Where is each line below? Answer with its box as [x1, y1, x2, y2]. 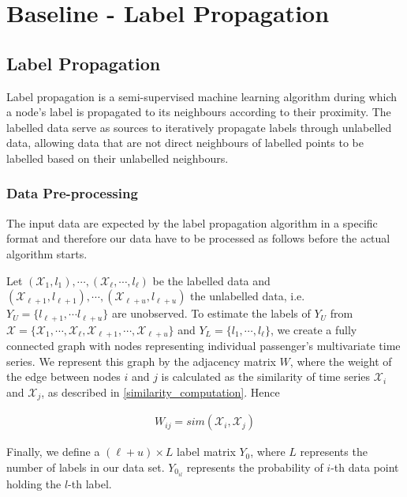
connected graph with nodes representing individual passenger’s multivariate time [6, 337, 401, 354]
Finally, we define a [6, 443, 100, 460]
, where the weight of [289, 352, 392, 369]
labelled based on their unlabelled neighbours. [6, 149, 229, 166]
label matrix [177, 443, 236, 460]
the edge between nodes [6, 368, 121, 385]
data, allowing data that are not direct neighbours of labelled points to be [6, 134, 364, 151]
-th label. [68, 476, 112, 491]
